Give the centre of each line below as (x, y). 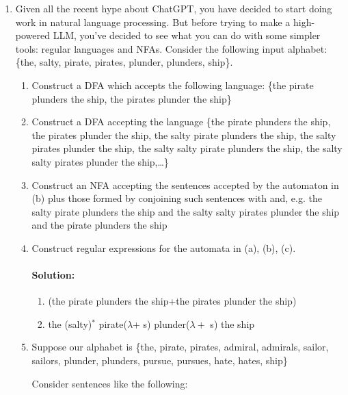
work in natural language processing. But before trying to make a (153, 22)
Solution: (53, 275)
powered (33, 35)
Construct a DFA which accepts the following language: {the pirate (173, 85)
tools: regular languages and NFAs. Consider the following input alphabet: (171, 48)
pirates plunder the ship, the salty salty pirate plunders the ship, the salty (187, 148)
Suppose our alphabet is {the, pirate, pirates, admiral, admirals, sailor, (180, 347)
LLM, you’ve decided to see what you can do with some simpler (187, 35)
